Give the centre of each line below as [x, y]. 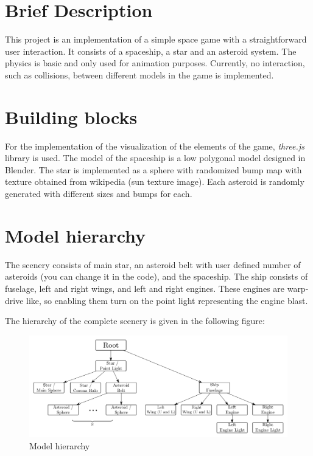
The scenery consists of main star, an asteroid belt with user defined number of [153, 264]
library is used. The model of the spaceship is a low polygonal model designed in [155, 158]
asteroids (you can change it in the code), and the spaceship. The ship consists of [156, 276]
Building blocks [71, 116]
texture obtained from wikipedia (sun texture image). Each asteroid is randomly [155, 181]
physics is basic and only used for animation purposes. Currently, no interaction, [155, 63]
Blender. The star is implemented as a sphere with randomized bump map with [153, 169]
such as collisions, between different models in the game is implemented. [139, 74]
